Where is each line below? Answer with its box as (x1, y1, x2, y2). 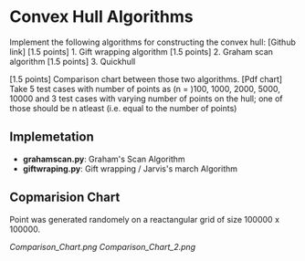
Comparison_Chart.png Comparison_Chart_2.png (9, 241, 196, 252)
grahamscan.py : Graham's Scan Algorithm (22, 153, 185, 164)
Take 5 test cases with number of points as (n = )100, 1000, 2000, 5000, (9, 83, 281, 94)
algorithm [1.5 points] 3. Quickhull (9, 56, 136, 67)
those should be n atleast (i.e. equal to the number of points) (9, 102, 237, 113)
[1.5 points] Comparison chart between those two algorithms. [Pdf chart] (9, 73, 283, 84)
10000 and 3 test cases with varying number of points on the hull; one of (9, 93, 283, 104)
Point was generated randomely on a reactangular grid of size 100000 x (9, 214, 280, 224)
